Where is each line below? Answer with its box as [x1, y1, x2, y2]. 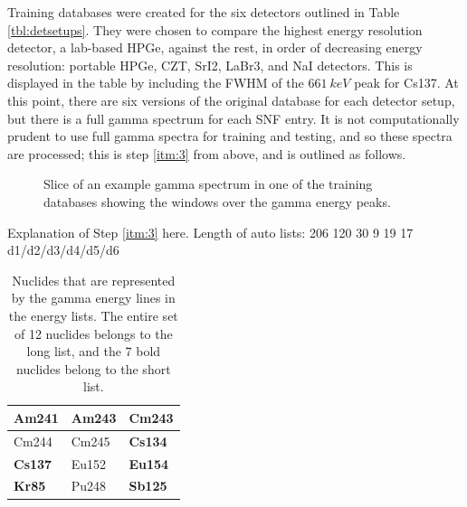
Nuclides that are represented [12, 270, 176, 289]
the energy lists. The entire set [8, 305, 178, 324]
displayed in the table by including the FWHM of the [7, 73, 304, 92]
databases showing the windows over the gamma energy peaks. [43, 192, 391, 211]
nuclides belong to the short [16, 359, 171, 378]
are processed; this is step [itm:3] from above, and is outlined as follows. [7, 144, 406, 163]
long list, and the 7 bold [26, 342, 161, 361]
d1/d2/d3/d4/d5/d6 [7, 240, 119, 259]
